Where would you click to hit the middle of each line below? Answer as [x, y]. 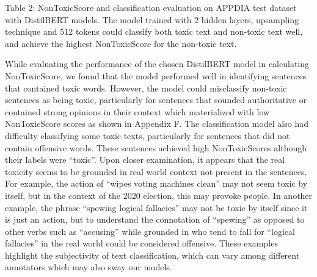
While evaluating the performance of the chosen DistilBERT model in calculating [157, 64]
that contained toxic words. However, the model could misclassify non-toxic [146, 88]
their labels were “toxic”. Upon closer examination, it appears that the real [145, 160]
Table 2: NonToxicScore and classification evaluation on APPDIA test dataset [151, 7]
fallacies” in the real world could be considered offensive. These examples [141, 243]
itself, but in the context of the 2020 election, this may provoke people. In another [159, 195]
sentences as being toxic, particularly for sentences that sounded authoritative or [156, 100]
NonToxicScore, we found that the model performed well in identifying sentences [156, 75]
